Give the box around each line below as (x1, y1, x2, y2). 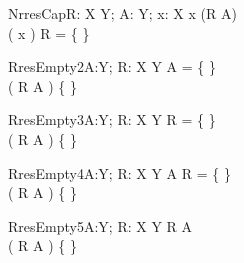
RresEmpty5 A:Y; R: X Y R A (8, 215, 193, 236)
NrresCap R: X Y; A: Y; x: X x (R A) (8, 3, 237, 23)
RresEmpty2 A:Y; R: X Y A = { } (8, 56, 216, 77)
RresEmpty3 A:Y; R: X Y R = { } (8, 109, 216, 130)
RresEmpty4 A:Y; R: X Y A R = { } (8, 162, 231, 183)
